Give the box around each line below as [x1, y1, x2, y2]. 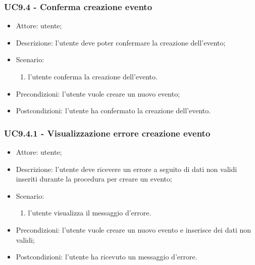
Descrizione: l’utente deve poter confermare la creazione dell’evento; [16, 37, 226, 48]
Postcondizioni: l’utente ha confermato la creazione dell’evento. [16, 105, 211, 116]
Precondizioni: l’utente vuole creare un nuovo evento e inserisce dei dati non [16, 224, 251, 235]
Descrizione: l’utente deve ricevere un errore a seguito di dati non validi [16, 163, 237, 174]
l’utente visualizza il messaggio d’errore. [28, 207, 151, 218]
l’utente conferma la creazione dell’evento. [28, 71, 158, 81]
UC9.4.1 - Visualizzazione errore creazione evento [4, 126, 211, 139]
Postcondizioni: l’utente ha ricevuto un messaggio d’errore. [16, 251, 197, 262]
